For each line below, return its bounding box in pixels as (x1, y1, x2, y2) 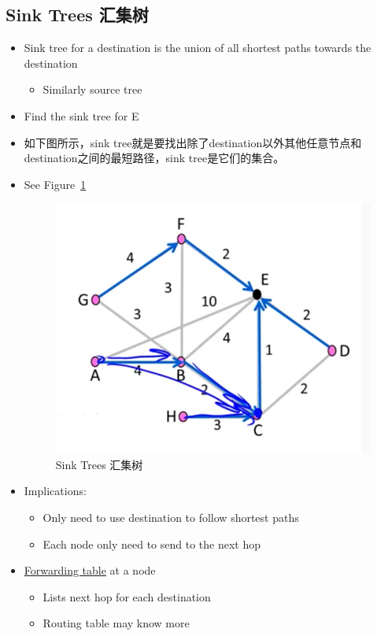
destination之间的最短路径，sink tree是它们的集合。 (24, 150, 285, 166)
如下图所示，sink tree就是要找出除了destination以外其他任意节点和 (24, 134, 362, 150)
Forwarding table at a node (24, 562, 156, 579)
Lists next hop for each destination (43, 588, 211, 605)
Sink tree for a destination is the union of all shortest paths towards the (24, 39, 371, 56)
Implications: (24, 483, 87, 499)
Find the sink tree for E (24, 107, 139, 124)
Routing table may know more (43, 615, 190, 631)
